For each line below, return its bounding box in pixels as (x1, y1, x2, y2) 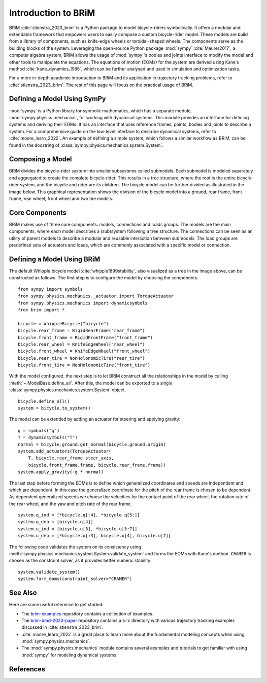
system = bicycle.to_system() (18, 406, 91, 411)
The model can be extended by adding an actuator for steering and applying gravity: (9, 416, 181, 422)
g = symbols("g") (18, 428, 60, 433)
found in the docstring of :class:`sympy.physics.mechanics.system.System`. (9, 142, 164, 148)
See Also (9, 589, 37, 597)
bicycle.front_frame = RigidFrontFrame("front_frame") (18, 335, 153, 340)
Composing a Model (9, 155, 72, 164)
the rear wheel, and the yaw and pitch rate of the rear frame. (9, 501, 133, 507)
